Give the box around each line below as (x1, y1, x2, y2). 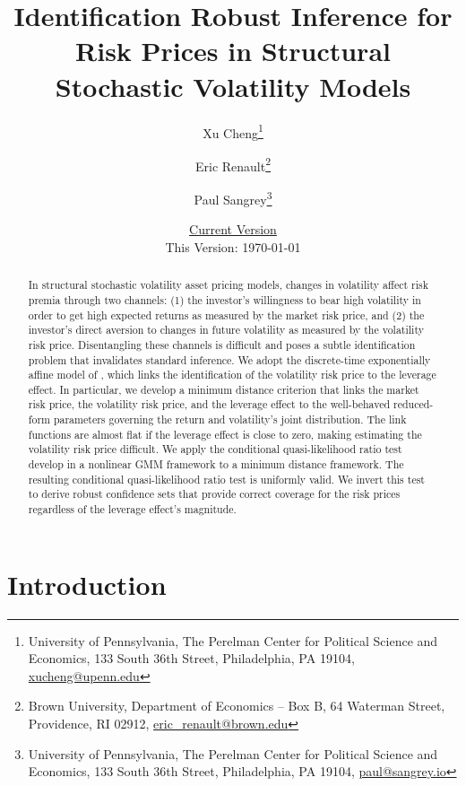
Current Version (189, 220, 277, 239)
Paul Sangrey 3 (194, 188, 272, 208)
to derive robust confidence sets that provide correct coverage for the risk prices (28, 486, 401, 502)
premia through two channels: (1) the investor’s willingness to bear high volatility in (28, 292, 421, 307)
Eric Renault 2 (194, 153, 272, 175)
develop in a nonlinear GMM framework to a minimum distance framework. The (28, 457, 404, 472)
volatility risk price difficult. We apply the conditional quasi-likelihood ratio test (28, 441, 402, 457)
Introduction (7, 565, 167, 602)
